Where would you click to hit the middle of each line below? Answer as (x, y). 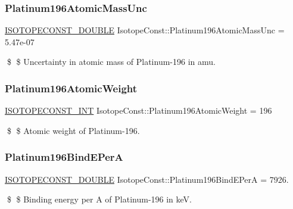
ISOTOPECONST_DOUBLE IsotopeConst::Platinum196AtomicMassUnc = (145, 30)
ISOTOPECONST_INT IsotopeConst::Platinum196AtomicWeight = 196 (138, 110)
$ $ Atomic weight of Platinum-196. (73, 130)
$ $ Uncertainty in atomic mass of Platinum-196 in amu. (111, 62)
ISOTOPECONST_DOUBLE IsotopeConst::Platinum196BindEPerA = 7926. (147, 179)
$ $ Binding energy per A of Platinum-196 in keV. (99, 199)
